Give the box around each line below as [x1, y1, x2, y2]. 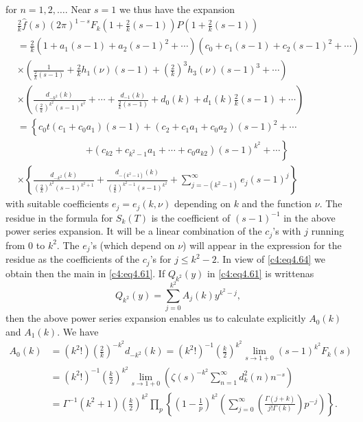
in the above [283, 210, 336, 224]
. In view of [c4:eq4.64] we [216, 252, 325, 266]
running [311, 224, 344, 238]
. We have [57, 324, 99, 338]
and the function [242, 196, 312, 211]
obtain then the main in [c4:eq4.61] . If [5, 266, 165, 280]
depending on [174, 196, 231, 211]
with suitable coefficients [5, 196, 109, 211]
